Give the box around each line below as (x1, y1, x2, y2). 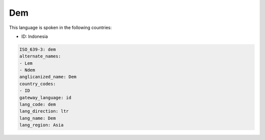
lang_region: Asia (19, 122, 64, 128)
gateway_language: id (19, 95, 72, 100)
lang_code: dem (19, 102, 56, 108)
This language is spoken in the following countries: (9, 25, 112, 30)
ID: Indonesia (21, 33, 48, 39)
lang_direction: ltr (19, 109, 69, 114)
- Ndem (19, 67, 35, 73)
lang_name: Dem (19, 115, 56, 121)
